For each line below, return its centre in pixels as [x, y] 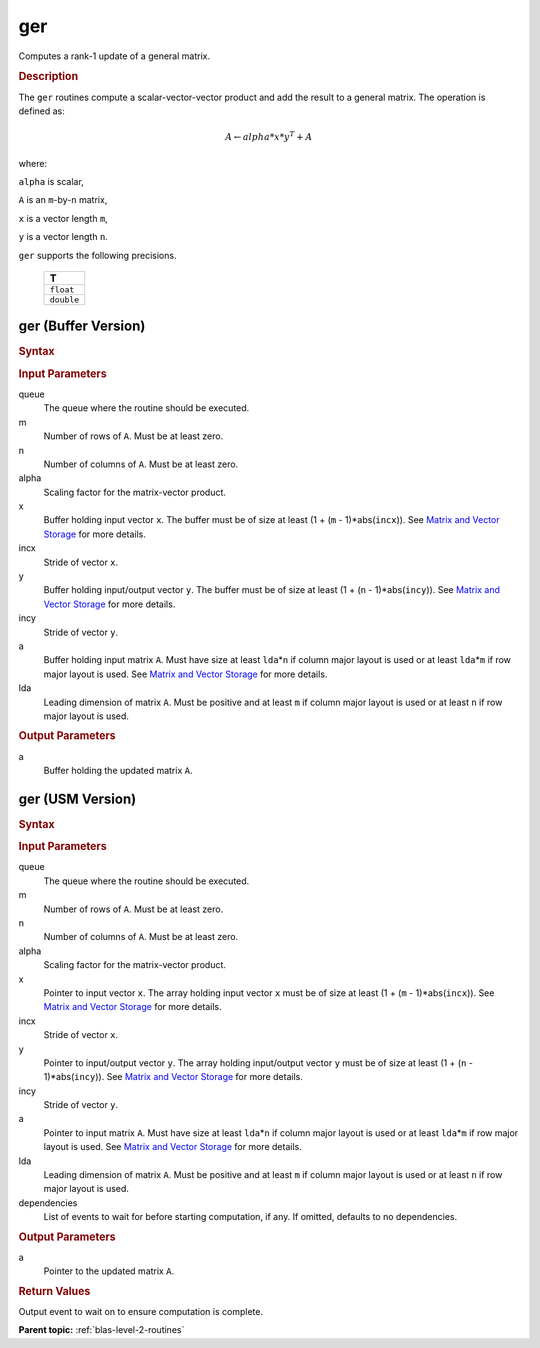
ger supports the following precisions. [97, 255]
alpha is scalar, [51, 181]
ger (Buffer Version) [82, 326]
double [64, 299]
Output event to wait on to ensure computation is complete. [141, 1311]
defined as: [41, 111]
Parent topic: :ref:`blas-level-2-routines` [101, 1330]
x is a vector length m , [63, 218]
